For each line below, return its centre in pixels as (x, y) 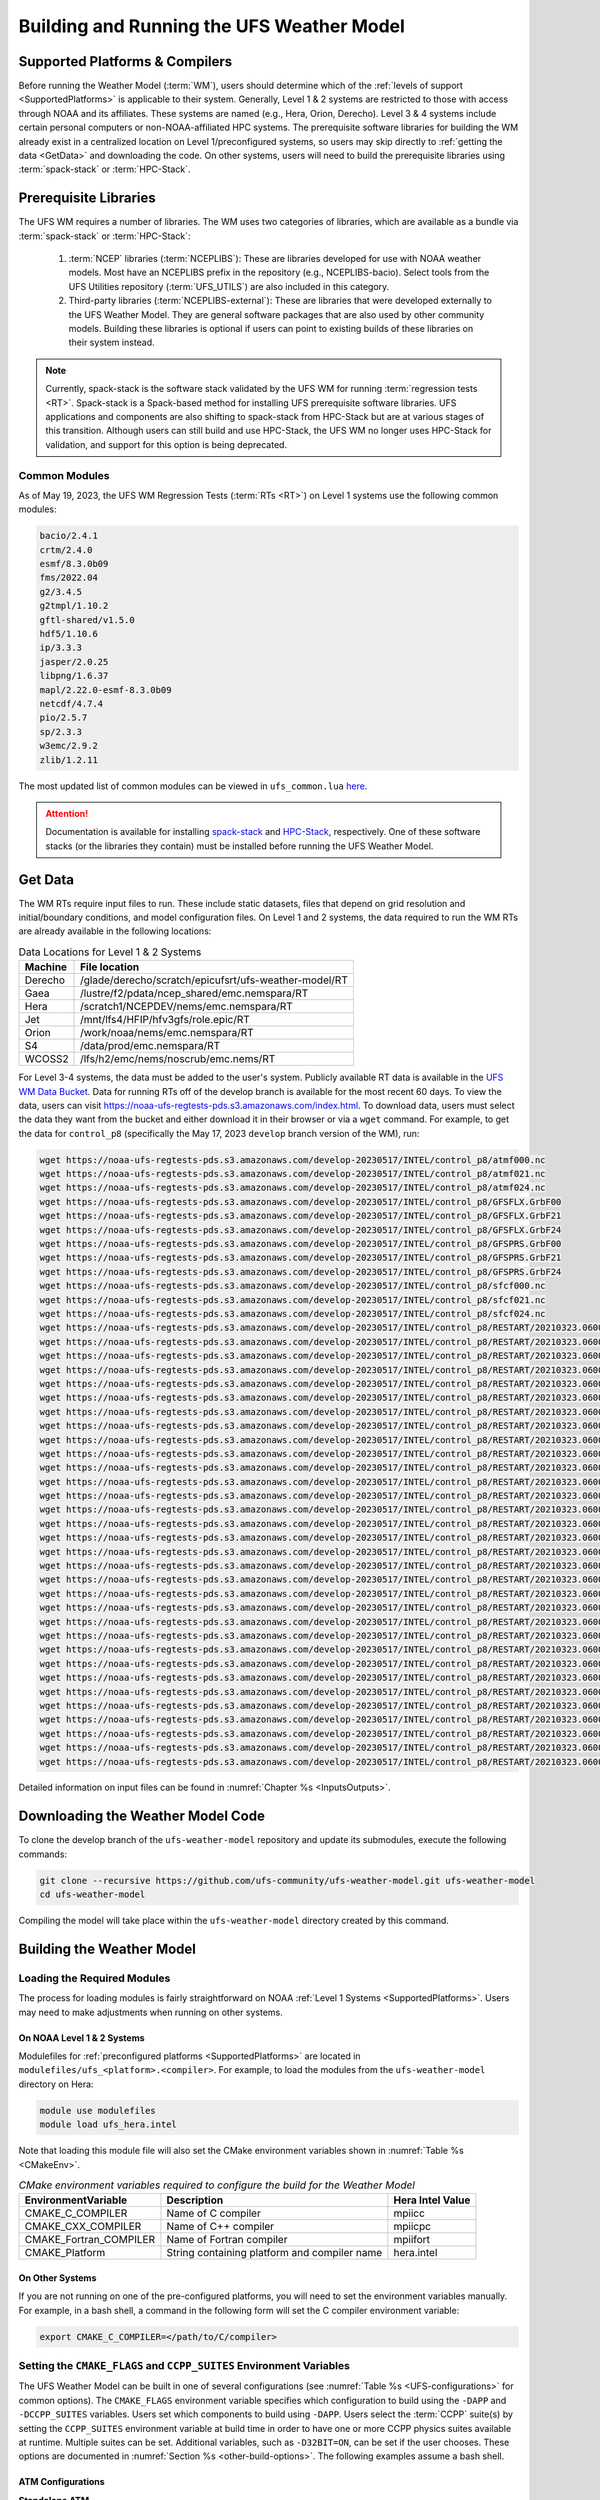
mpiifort (411, 2240)
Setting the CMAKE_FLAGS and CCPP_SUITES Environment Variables (184, 2366)
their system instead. (111, 342)
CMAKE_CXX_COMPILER (83, 2227)
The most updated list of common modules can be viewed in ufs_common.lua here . (193, 786)
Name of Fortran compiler (227, 2240)
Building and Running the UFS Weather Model (211, 26)
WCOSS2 (46, 1059)
